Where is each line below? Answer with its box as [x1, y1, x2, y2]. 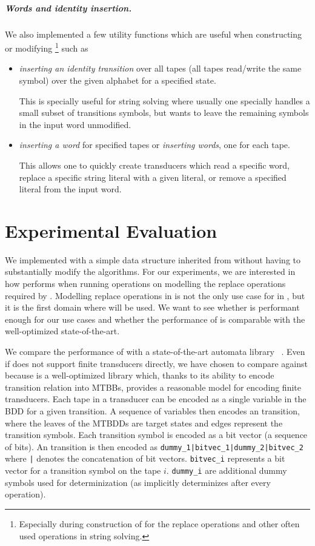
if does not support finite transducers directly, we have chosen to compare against [5, 357, 308, 369]
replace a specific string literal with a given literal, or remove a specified [19, 170, 287, 183]
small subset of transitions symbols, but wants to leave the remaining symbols [19, 106, 309, 119]
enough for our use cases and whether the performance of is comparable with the [5, 312, 305, 325]
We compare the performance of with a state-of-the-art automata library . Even [5, 345, 305, 358]
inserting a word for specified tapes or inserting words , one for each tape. [19, 138, 290, 151]
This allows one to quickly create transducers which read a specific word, [19, 158, 290, 171]
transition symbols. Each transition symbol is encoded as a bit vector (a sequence [5, 428, 308, 441]
